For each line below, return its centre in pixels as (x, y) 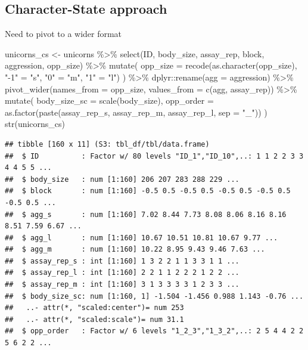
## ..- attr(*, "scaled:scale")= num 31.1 (94, 319)
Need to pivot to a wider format (63, 34)
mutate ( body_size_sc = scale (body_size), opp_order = (109, 100)
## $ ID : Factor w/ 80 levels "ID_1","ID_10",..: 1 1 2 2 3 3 (154, 156)
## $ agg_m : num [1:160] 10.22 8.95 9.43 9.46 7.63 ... (135, 250)
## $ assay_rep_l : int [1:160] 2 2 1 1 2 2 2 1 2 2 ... (122, 273)
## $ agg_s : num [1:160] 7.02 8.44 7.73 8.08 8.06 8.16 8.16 (146, 214)
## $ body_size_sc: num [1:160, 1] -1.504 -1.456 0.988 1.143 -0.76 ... (154, 296)
